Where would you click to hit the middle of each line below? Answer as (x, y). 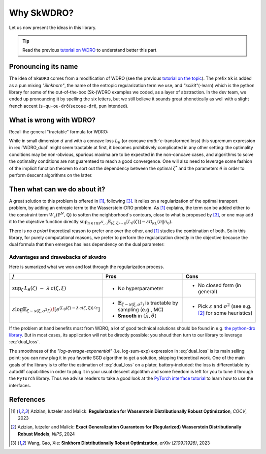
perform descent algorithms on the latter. (51, 175)
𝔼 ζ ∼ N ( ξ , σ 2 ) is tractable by (148, 303)
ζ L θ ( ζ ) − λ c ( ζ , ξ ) (44, 288)
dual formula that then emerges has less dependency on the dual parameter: (87, 244)
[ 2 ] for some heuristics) (225, 313)
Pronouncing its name (44, 67)
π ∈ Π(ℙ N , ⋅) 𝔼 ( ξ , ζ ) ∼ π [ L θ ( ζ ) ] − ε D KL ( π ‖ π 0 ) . (130, 222)
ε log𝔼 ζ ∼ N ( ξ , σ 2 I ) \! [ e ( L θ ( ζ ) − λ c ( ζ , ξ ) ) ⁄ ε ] (56, 309)
